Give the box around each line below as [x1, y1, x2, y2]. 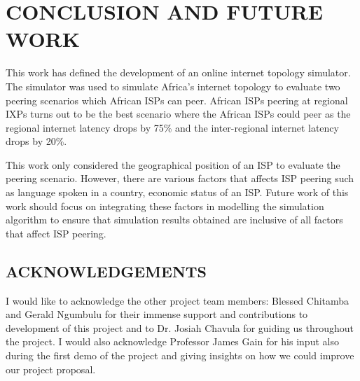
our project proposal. [6, 361, 96, 376]
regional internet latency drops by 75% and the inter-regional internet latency [6, 120, 339, 134]
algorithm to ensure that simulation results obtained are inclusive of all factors [6, 212, 343, 227]
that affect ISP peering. [6, 226, 106, 240]
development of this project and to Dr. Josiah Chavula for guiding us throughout [6, 320, 354, 335]
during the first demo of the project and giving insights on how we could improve [6, 348, 354, 363]
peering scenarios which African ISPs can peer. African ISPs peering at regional [6, 92, 348, 107]
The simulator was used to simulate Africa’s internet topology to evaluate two [6, 78, 340, 93]
